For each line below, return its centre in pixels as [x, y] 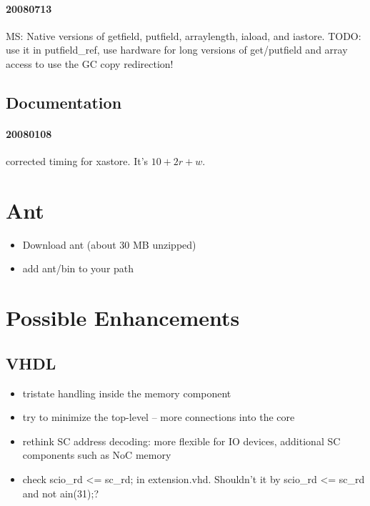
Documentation [64, 102]
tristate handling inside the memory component [127, 393]
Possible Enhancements [123, 318]
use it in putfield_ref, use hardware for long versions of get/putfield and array [177, 50]
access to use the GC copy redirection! [90, 63]
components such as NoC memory [97, 455]
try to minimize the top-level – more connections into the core [159, 417]
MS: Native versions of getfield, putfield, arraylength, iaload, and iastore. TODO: [184, 35]
